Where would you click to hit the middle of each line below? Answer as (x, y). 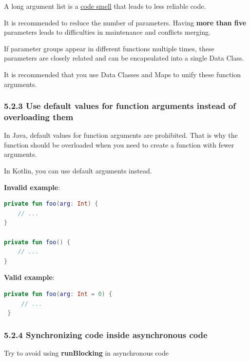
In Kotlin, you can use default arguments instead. (78, 171)
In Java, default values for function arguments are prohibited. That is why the (121, 135)
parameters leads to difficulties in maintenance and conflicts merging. (107, 32)
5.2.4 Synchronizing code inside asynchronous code (106, 334)
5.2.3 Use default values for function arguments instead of (120, 106)
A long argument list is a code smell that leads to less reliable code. (105, 6)
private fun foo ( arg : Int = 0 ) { (58, 294)
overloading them (39, 117)
